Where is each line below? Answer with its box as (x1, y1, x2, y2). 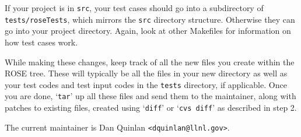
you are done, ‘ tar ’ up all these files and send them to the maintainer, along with (5, 90, 296, 102)
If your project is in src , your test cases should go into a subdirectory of (5, 2, 264, 13)
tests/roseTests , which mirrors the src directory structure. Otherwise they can (5, 13, 295, 25)
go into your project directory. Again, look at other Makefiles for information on (5, 24, 291, 37)
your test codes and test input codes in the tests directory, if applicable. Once (5, 78, 287, 90)
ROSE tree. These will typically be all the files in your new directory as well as (5, 67, 288, 79)
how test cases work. (5, 36, 78, 48)
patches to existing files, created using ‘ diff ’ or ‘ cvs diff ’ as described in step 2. (5, 101, 297, 113)
